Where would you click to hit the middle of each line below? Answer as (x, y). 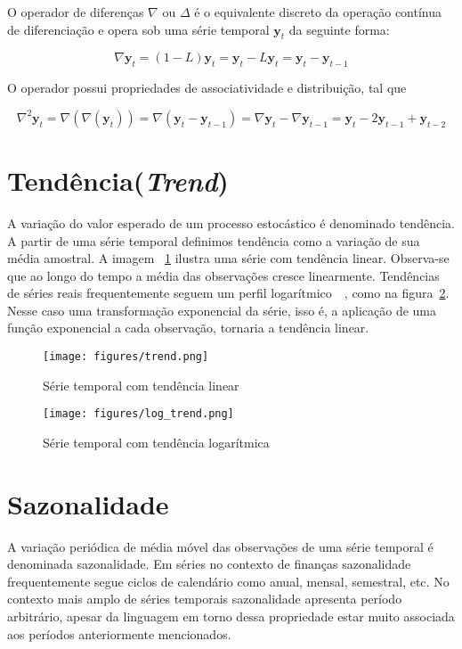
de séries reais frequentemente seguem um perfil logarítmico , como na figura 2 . (228, 293)
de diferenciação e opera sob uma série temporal (138, 29)
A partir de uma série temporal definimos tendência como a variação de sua (214, 240)
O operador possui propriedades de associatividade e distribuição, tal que (207, 88)
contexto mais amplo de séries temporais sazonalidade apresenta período (205, 599)
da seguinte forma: (339, 29)
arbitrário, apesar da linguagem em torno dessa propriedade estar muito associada (231, 616)
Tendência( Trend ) (118, 180)
